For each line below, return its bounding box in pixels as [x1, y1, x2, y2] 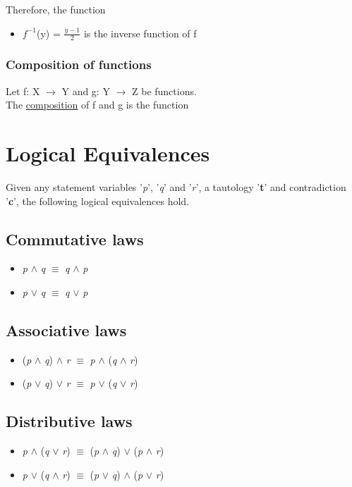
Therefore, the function [6, 2, 106, 16]
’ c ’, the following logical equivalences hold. [6, 193, 190, 208]
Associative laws [6, 319, 127, 340]
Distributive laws [6, 410, 133, 432]
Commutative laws [6, 228, 144, 249]
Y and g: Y [61, 83, 110, 98]
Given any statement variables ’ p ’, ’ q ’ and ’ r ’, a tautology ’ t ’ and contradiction [6, 179, 346, 194]
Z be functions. [131, 83, 197, 98]
